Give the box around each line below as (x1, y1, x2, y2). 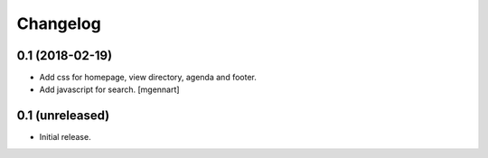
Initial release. (39, 132, 91, 143)
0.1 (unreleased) (16, 108, 110, 124)
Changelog (16, 14, 101, 33)
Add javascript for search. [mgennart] (39, 84, 180, 95)
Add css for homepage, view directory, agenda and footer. (39, 72, 257, 83)
